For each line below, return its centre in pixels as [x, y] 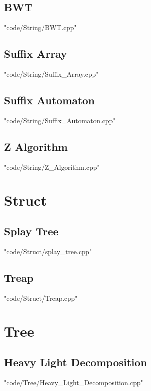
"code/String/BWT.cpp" [40, 27]
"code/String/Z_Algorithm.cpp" [52, 167]
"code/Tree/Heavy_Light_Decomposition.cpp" [74, 382]
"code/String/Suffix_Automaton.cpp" [60, 120]
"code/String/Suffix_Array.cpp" [51, 74]
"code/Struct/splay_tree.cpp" [48, 251]
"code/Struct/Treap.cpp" [41, 298]
